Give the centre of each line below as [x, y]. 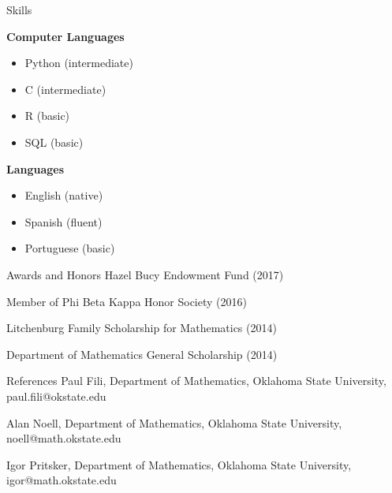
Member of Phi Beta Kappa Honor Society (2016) [127, 301]
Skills [19, 9]
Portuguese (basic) [70, 248]
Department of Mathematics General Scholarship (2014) [142, 354]
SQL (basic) [54, 142]
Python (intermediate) [79, 63]
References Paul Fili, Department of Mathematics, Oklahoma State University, [196, 381]
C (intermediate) [65, 89]
